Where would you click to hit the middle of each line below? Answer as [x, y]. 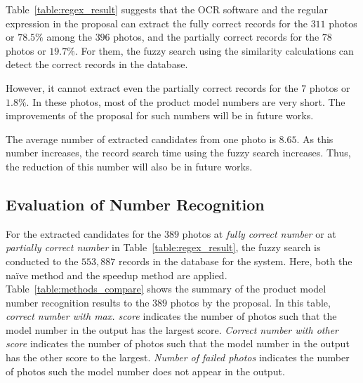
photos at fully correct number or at [259, 233]
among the [69, 37]
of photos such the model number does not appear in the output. [145, 371]
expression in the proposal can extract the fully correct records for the [157, 23]
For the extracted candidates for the [84, 233]
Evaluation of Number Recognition [135, 204]
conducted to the [42, 261]
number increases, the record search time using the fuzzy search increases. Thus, [178, 153]
